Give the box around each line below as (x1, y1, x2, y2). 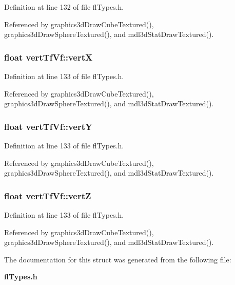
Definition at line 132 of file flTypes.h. (4, 2, 124, 12)
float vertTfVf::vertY (4, 120, 93, 132)
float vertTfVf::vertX (4, 50, 93, 63)
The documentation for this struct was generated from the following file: (4, 254, 231, 264)
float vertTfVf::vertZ (4, 189, 91, 202)
